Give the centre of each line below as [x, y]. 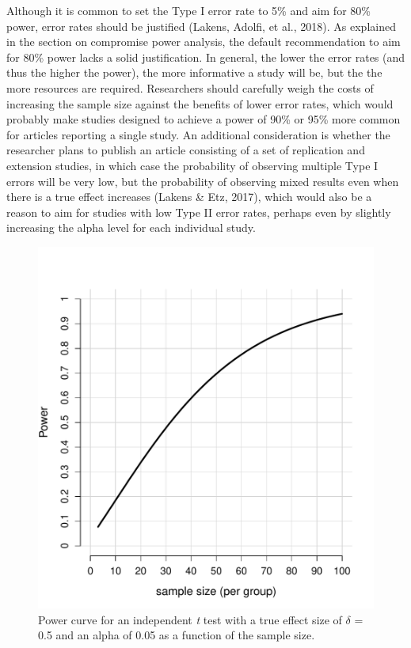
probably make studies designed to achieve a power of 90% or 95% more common [204, 119]
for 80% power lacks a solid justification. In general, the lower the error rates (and [206, 57]
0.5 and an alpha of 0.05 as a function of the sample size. [177, 635]
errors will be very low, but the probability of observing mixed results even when [203, 181]
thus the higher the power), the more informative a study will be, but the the [194, 72]
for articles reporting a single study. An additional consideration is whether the [198, 134]
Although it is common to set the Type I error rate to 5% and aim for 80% [188, 10]
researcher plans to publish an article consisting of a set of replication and [186, 150]
